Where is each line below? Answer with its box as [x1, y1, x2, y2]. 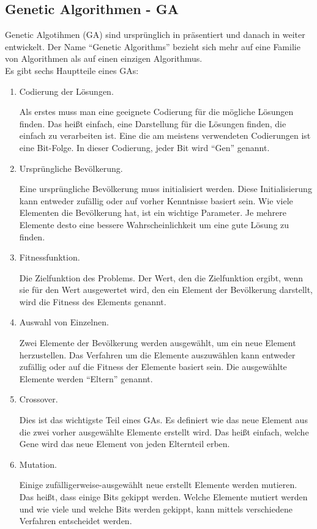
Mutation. [19, 457, 57, 470]
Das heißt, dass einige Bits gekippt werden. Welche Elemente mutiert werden [19, 490, 308, 503]
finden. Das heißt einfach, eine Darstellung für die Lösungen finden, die [19, 117, 286, 130]
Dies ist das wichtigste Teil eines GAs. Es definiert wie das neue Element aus [19, 413, 308, 426]
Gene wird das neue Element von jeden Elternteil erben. [19, 437, 230, 450]
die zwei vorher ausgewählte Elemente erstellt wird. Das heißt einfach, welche [19, 425, 309, 438]
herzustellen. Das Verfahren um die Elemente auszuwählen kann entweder [19, 348, 296, 361]
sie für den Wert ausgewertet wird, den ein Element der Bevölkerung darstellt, [19, 283, 313, 296]
